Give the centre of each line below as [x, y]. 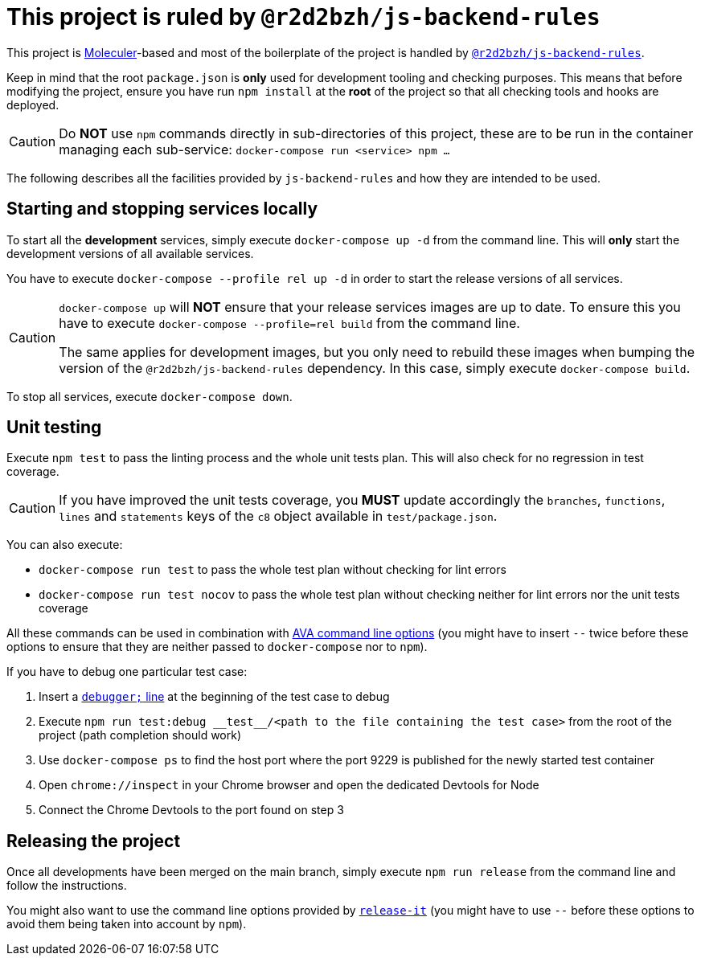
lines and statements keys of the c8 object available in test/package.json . [278, 516]
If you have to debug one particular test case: [127, 672]
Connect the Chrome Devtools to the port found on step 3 [191, 810]
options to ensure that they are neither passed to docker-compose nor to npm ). [217, 647]
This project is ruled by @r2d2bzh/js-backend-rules [303, 17]
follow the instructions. [67, 886]
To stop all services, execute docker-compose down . [150, 396]
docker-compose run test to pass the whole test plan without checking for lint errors [273, 570]
